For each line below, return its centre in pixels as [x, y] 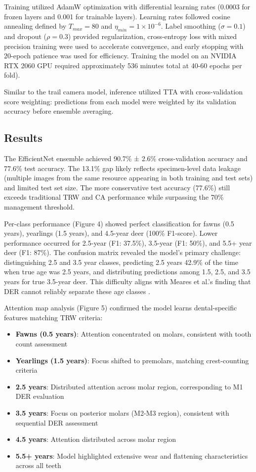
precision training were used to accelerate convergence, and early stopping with [124, 46]
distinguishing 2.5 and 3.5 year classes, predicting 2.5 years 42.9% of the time [121, 262]
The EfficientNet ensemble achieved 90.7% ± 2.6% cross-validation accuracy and [126, 158]
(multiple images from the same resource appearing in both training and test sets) [128, 178]
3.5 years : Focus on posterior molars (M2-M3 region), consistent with [122, 413]
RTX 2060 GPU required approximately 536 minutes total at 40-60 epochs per [123, 65]
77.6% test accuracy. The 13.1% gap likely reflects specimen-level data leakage [122, 168]
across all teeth [38, 465]
